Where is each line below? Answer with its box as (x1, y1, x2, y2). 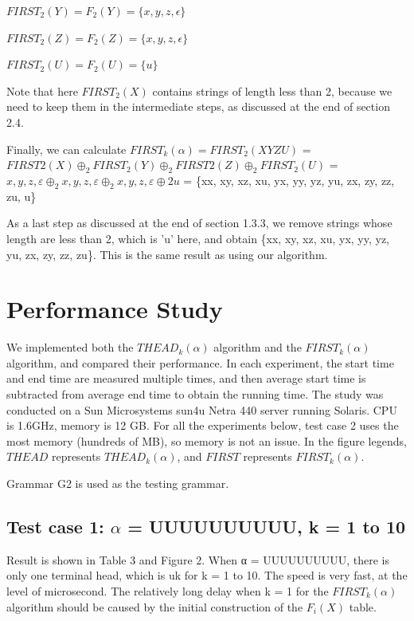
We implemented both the (6, 339, 134, 356)
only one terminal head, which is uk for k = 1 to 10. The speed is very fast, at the (6, 567, 408, 584)
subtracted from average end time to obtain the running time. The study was (6, 386, 384, 403)
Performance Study (6, 293, 223, 325)
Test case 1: (6, 513, 104, 538)
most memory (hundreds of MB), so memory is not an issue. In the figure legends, (6, 432, 407, 449)
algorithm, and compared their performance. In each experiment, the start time (6, 354, 394, 371)
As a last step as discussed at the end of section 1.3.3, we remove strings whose (6, 214, 393, 231)
